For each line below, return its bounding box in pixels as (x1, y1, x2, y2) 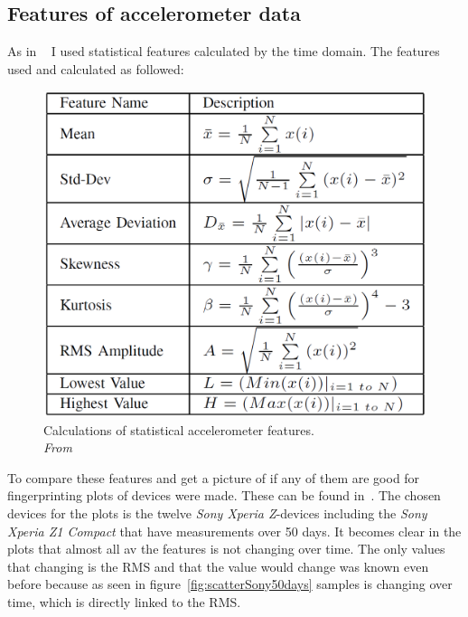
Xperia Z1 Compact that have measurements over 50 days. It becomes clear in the (7, 521, 462, 540)
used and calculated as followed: (7, 59, 184, 78)
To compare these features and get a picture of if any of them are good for (7, 468, 420, 487)
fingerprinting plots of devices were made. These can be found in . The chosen (7, 486, 441, 505)
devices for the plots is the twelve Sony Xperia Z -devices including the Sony (7, 504, 427, 522)
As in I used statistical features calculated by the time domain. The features (7, 42, 440, 61)
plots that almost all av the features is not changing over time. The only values (7, 539, 445, 558)
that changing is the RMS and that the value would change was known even (7, 556, 429, 575)
